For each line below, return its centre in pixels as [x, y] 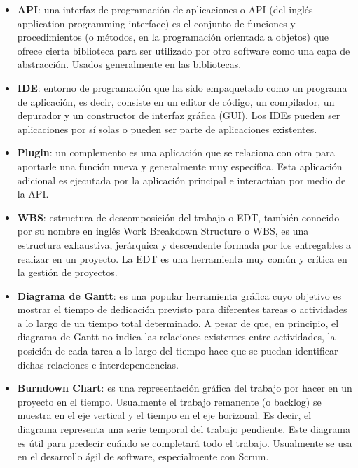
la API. [33, 194]
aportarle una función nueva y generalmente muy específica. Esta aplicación [180, 166]
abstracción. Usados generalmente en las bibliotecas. [129, 64]
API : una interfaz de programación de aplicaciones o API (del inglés [165, 9]
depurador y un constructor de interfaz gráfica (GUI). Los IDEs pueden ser [179, 115]
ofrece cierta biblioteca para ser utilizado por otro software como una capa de [184, 50]
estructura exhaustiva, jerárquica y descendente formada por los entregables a [184, 244]
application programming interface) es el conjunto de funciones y [156, 23]
